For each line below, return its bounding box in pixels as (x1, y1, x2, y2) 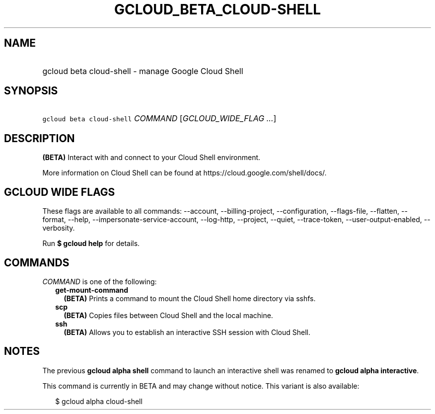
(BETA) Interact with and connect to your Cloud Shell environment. (42, 153, 261, 162)
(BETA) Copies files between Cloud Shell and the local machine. (64, 311, 273, 320)
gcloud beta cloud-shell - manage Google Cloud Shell (42, 66, 243, 76)
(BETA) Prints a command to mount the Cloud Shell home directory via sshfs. (64, 294, 316, 303)
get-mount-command (55, 285, 129, 294)
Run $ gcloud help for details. (42, 239, 140, 248)
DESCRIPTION (4, 132, 75, 145)
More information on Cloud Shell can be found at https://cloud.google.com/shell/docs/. (42, 168, 327, 177)
